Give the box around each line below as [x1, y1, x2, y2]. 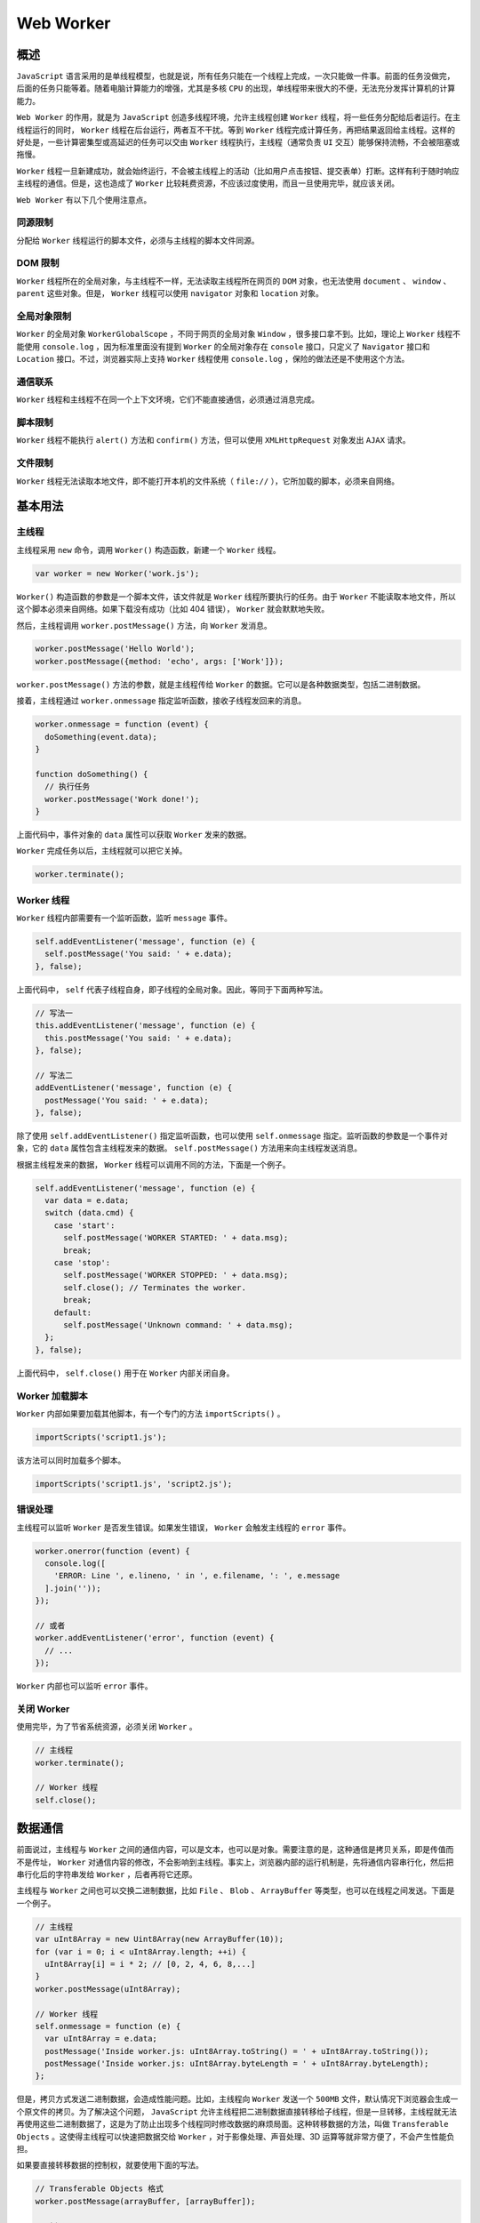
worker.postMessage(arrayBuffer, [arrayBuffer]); [35, 2196, 256, 2206]
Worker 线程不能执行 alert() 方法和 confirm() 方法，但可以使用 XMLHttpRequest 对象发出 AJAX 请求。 [16, 435, 411, 445]
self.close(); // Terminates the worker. [63, 1282, 246, 1293]
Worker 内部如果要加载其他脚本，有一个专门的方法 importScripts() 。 [16, 1408, 285, 1418]
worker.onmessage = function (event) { [35, 719, 209, 729]
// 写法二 [35, 1070, 73, 1080]
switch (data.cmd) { [44, 1208, 134, 1218]
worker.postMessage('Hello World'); [35, 644, 196, 654]
